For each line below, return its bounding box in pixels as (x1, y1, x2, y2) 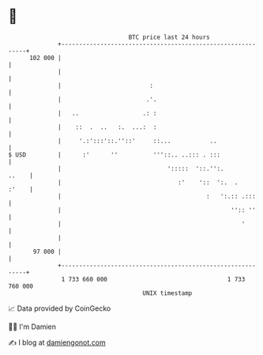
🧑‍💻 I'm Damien (8, 322, 57, 331)
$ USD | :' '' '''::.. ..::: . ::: (8, 150, 221, 159)
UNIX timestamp (142, 289, 193, 297)
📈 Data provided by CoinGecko (8, 304, 111, 313)
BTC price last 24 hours (128, 33, 211, 41)
